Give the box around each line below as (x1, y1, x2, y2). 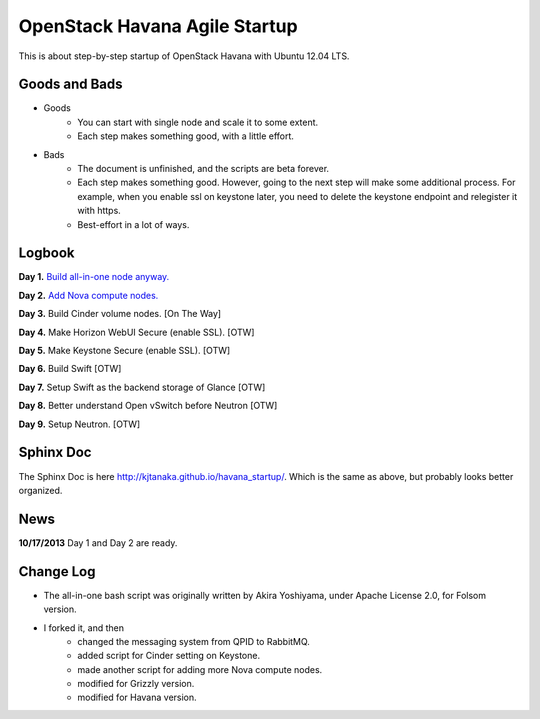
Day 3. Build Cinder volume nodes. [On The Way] (18, 308, 222, 320)
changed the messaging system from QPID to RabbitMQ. (77, 635, 310, 647)
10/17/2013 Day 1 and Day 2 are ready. (18, 536, 178, 549)
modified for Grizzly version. (77, 678, 195, 690)
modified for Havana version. (77, 691, 197, 704)
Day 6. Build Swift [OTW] (18, 363, 122, 375)
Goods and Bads (18, 76, 124, 93)
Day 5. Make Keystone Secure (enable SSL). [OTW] (18, 345, 231, 357)
